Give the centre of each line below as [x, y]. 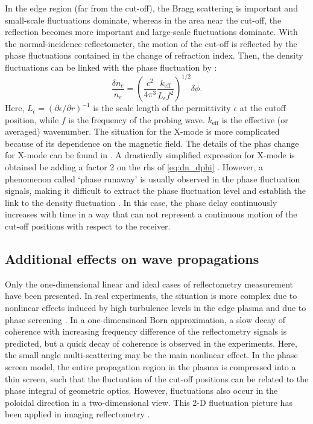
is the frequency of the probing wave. [137, 119]
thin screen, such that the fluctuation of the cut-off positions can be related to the [157, 378]
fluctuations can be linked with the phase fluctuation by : [111, 67]
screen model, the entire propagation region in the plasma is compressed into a [150, 366]
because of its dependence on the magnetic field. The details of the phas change [152, 143]
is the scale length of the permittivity [162, 108]
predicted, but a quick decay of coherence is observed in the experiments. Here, [151, 343]
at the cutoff [263, 108]
